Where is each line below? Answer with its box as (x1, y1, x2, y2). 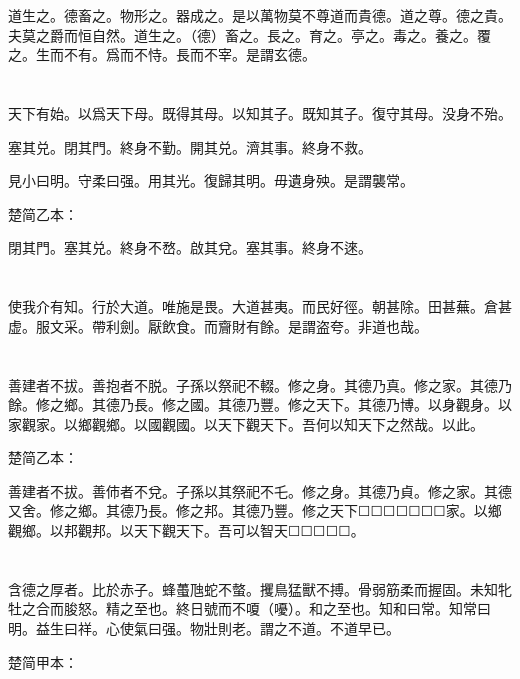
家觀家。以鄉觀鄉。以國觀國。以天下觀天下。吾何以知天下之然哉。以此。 (8, 413, 484, 434)
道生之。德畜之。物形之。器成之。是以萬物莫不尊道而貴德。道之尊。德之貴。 (8, 5, 512, 25)
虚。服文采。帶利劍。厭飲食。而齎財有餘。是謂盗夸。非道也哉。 (8, 315, 428, 336)
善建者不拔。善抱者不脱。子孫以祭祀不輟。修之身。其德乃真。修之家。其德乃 (8, 374, 512, 395)
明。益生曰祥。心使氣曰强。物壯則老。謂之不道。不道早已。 (8, 618, 400, 639)
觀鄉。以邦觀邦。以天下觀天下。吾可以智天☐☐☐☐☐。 (8, 520, 365, 541)
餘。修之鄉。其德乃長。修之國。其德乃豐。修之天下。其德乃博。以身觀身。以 (8, 394, 512, 415)
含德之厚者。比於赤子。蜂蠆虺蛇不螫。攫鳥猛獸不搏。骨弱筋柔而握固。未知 (8, 578, 498, 599)
